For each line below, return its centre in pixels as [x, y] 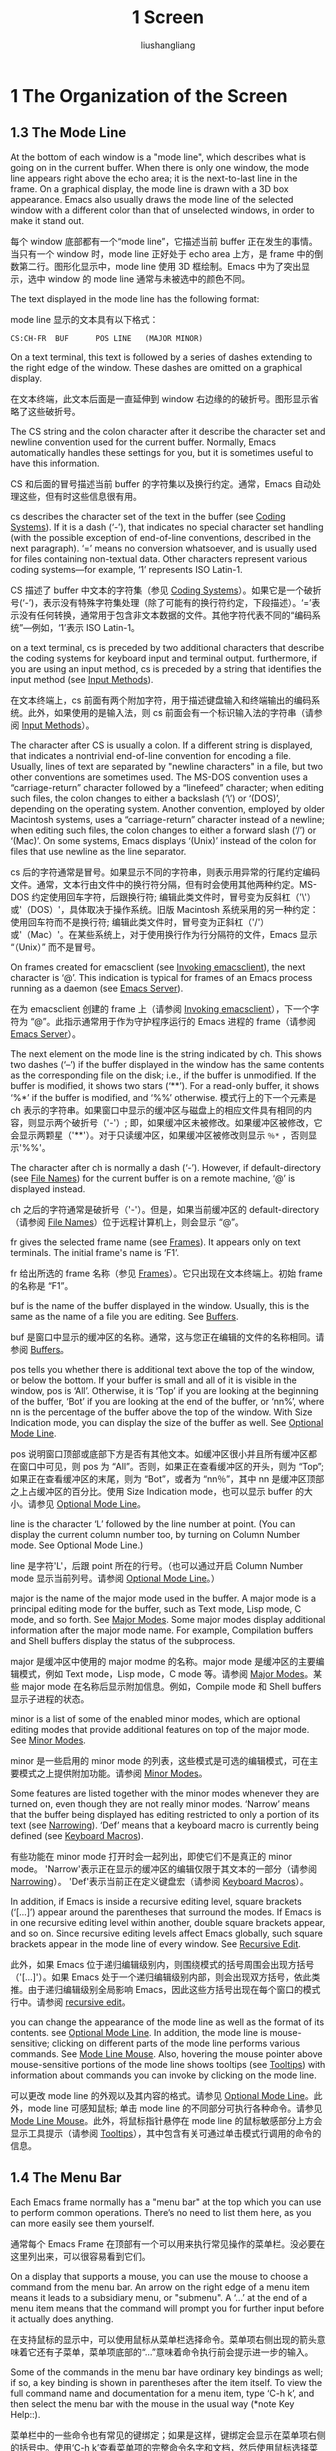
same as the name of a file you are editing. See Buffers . [124, 1316]
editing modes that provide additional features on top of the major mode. [160, 1729]
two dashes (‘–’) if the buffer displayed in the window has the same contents [167, 1064]
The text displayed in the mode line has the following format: [135, 298]
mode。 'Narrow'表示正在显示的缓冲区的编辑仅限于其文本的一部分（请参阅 [164, 1868]
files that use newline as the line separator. [98, 851]
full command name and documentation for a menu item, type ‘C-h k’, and [162, 2393]
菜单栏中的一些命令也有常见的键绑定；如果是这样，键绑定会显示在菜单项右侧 [168, 2435]
